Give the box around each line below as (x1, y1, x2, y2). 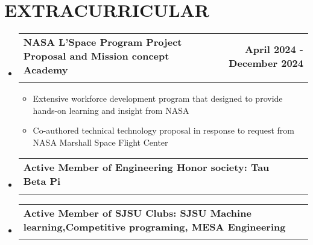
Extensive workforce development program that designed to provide (33, 92, 283, 105)
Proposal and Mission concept (23, 49, 169, 63)
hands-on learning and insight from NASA (33, 104, 189, 116)
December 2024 (229, 55, 303, 70)
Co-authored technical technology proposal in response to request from (33, 124, 294, 137)
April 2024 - (244, 42, 303, 56)
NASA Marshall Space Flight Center (33, 135, 168, 148)
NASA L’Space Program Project (23, 35, 182, 49)
